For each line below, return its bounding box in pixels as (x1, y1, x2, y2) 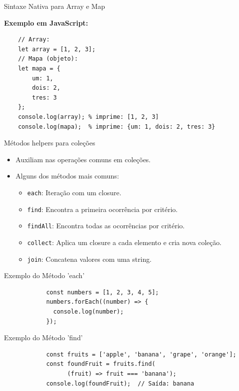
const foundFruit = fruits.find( (46, 360, 155, 368)
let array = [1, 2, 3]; (18, 45, 96, 53)
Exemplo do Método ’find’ (4, 332, 83, 343)
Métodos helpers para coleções (4, 138, 95, 148)
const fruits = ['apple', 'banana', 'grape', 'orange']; (46, 351, 237, 358)
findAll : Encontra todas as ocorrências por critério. (27, 220, 185, 231)
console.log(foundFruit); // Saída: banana (46, 380, 194, 387)
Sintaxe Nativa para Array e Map (4, 1, 105, 11)
